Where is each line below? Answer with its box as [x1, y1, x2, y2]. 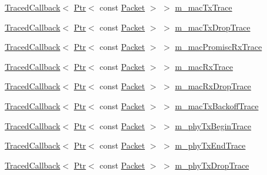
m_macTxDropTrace [175, 21, 251, 33]
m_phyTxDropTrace [175, 159, 249, 171]
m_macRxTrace [175, 60, 233, 72]
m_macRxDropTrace [175, 80, 251, 92]
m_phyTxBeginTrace [175, 119, 252, 132]
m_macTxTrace [175, 1, 232, 13]
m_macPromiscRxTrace [175, 41, 262, 53]
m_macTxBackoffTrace [175, 99, 259, 112]
